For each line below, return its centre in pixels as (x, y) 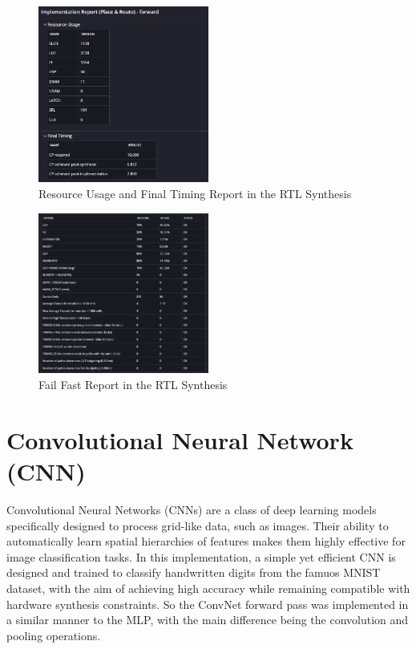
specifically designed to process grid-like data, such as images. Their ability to (198, 525)
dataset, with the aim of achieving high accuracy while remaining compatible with (208, 588)
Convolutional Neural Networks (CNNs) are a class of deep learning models (192, 509)
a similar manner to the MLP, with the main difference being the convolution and (208, 620)
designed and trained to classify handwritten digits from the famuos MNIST (194, 572)
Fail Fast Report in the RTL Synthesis (133, 385)
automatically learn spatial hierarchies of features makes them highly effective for (206, 541)
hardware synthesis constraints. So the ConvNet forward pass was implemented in (208, 604)
